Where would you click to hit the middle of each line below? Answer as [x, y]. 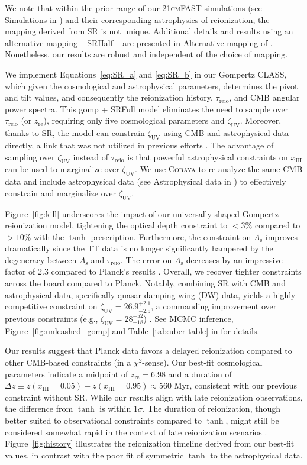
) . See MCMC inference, [188, 319]
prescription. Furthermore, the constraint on [171, 236]
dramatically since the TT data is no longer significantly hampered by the [139, 248]
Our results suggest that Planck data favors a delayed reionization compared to [148, 351]
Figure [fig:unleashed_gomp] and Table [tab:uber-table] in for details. [132, 330]
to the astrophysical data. [256, 455]
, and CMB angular [264, 97]
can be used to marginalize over [62, 169]
